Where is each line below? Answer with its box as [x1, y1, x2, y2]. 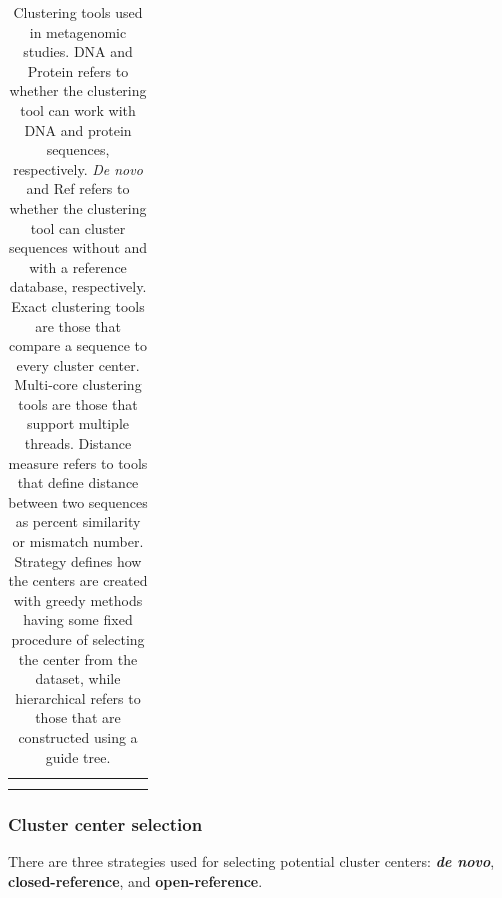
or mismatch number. [12, 531, 144, 552]
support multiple [26, 413, 130, 434]
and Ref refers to [26, 178, 130, 199]
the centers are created [8, 570, 148, 591]
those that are [35, 707, 121, 728]
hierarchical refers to [15, 687, 141, 708]
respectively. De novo [13, 158, 143, 179]
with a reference [29, 256, 127, 277]
